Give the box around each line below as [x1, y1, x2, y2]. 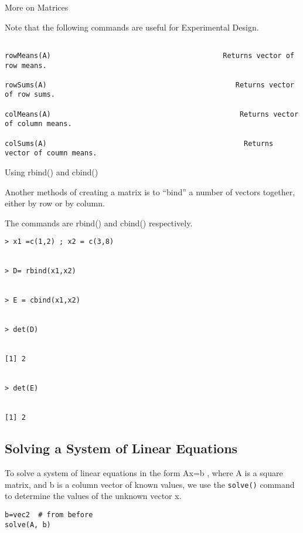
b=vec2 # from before [5, 510, 93, 519]
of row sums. [5, 90, 55, 99]
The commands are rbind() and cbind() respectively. [5, 216, 193, 229]
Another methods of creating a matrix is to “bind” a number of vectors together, [5, 185, 295, 198]
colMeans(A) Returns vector [5, 110, 299, 118]
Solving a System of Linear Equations [5, 439, 238, 457]
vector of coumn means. [5, 149, 97, 158]
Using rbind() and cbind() [5, 166, 98, 178]
